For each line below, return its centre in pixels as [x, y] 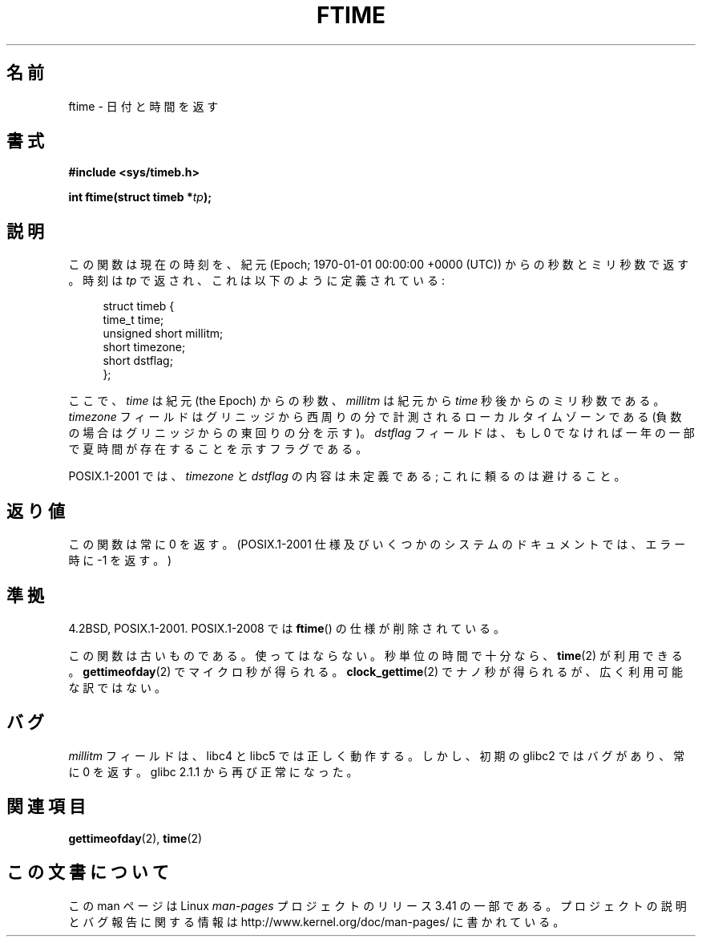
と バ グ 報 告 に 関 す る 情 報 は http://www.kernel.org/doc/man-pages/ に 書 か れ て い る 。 [317, 921]
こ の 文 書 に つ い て [88, 872]
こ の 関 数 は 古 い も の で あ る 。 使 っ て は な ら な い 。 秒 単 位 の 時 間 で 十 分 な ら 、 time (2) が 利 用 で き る [375, 655]
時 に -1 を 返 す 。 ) [120, 561]
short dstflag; [138, 361]
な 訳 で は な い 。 [117, 687]
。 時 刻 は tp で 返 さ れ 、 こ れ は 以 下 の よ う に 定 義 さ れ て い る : [256, 281]
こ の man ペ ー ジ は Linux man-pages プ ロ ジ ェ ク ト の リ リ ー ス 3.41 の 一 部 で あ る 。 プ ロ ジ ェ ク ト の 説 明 [377, 905]
